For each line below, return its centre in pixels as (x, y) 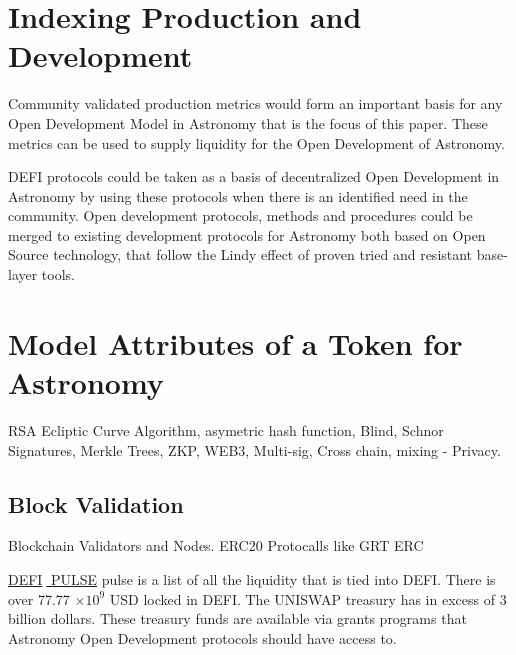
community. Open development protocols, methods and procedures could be (240, 215)
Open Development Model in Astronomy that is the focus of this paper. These (248, 122)
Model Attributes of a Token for (235, 342)
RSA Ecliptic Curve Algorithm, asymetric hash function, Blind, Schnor (226, 429)
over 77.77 (39, 598)
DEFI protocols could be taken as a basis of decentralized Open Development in (254, 176)
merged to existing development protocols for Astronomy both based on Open (247, 234)
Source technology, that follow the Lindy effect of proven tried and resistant (240, 254)
